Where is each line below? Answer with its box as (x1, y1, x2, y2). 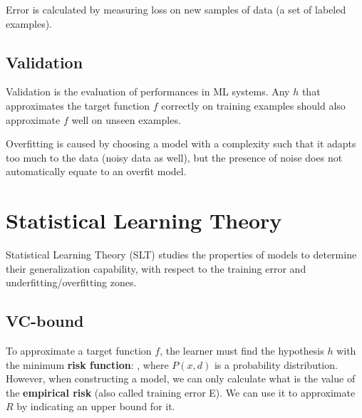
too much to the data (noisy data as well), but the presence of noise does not (6, 150, 343, 164)
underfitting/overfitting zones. (6, 275, 137, 290)
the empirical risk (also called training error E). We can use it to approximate (6, 385, 356, 399)
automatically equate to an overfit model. (6, 164, 187, 179)
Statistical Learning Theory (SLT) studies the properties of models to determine (6, 247, 357, 262)
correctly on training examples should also (161, 98, 346, 113)
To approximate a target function (6, 343, 152, 358)
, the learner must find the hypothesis (160, 343, 324, 358)
